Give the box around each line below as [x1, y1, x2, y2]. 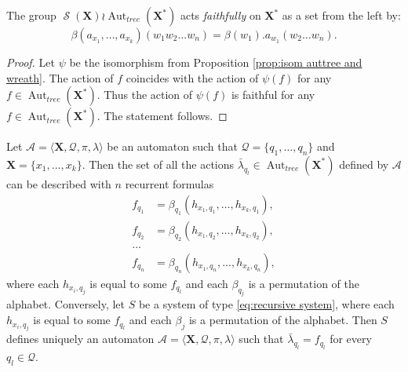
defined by [339, 155, 389, 172]
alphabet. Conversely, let [6, 296, 126, 312]
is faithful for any [231, 86, 315, 103]
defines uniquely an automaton [6, 330, 155, 347]
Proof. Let [6, 54, 55, 70]
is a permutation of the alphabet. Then [188, 312, 377, 328]
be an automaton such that [107, 138, 238, 155]
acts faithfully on [180, 7, 261, 23]
